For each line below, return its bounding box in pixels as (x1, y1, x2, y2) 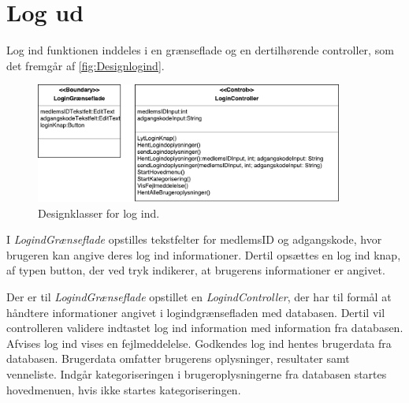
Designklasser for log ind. (38, 204, 160, 221)
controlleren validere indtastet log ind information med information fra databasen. (6, 319, 403, 336)
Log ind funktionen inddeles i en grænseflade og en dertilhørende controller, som (6, 42, 394, 58)
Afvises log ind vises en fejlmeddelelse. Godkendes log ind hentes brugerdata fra (6, 334, 392, 351)
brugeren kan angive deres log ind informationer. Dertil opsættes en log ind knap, (6, 246, 401, 263)
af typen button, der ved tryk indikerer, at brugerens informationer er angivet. (6, 262, 385, 278)
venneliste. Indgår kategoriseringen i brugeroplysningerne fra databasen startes (6, 365, 387, 382)
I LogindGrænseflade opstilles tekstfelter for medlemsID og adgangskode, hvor (6, 231, 382, 248)
